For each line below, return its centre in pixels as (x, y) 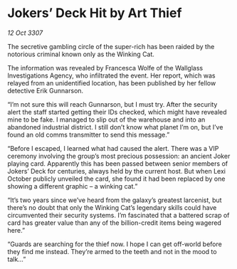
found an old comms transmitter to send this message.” (89, 134)
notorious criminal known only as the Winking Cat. (81, 54)
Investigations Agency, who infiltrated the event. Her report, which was (111, 75)
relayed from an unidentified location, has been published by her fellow (112, 83)
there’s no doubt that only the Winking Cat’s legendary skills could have (112, 207)
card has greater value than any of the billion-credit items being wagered (115, 223)
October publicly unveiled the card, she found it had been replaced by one (116, 179)
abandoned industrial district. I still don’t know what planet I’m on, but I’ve (115, 127)
